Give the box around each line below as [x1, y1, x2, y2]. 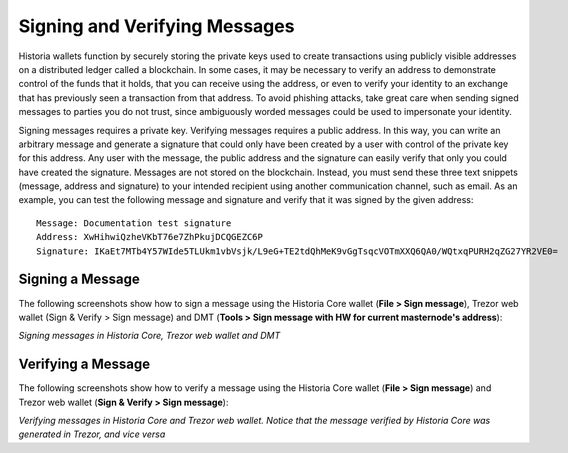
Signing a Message [18, 271, 140, 288]
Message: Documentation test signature [36, 217, 232, 229]
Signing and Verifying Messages [18, 15, 295, 37]
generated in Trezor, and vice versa [18, 428, 166, 440]
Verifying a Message [18, 356, 150, 373]
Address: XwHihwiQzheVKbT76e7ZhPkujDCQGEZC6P [36, 231, 264, 243]
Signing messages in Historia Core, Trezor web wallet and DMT [18, 330, 281, 342]
